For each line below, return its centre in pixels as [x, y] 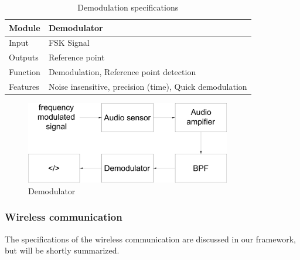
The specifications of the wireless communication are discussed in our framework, [150, 239]
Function [25, 72]
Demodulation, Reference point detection [122, 72]
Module [25, 27]
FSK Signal [69, 43]
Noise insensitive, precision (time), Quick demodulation [148, 86]
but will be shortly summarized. [62, 250]
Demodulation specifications [128, 7]
